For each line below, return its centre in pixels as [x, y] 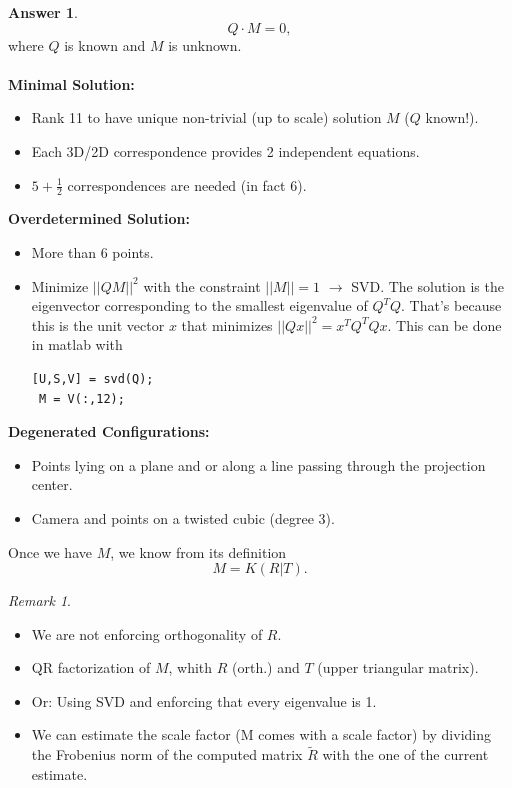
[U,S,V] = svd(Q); [92, 378]
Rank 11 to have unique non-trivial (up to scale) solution [206, 117]
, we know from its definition [198, 551]
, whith [190, 667]
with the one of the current [405, 754]
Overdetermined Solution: [99, 218]
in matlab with [77, 344]
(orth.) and [266, 667]
